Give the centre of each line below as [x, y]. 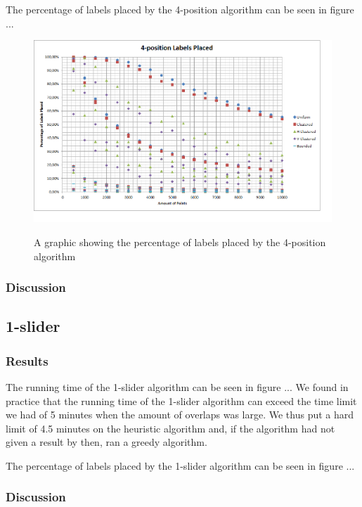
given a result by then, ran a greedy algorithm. [106, 442]
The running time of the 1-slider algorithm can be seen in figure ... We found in [177, 386]
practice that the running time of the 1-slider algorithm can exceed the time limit [181, 400]
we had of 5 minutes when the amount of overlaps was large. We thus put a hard [180, 415]
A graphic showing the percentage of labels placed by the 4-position [180, 242]
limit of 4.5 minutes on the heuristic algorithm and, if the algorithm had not [170, 428]
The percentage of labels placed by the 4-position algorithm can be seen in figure [180, 9]
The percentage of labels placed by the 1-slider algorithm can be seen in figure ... [180, 465]
